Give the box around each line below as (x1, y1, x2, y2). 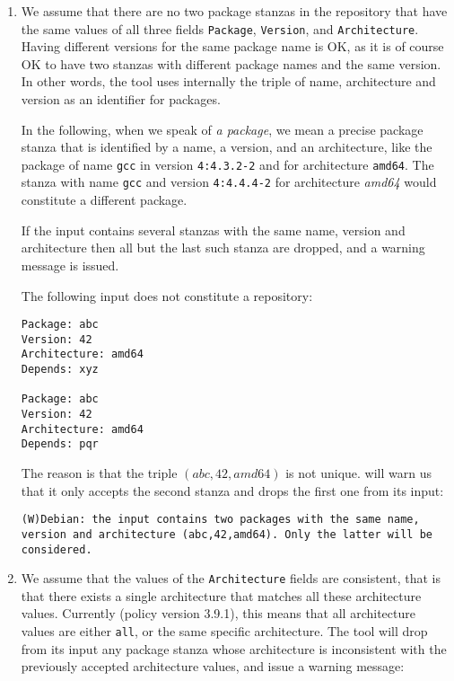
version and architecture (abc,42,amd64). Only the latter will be (21, 527, 432, 541)
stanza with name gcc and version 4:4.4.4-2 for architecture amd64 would (21, 172, 437, 191)
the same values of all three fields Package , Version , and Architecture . (21, 19, 419, 38)
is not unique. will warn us (285, 464, 432, 482)
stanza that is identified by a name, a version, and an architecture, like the (21, 137, 432, 156)
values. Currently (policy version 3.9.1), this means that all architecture (21, 604, 415, 623)
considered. (21, 543, 92, 556)
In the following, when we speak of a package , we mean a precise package (21, 119, 423, 138)
